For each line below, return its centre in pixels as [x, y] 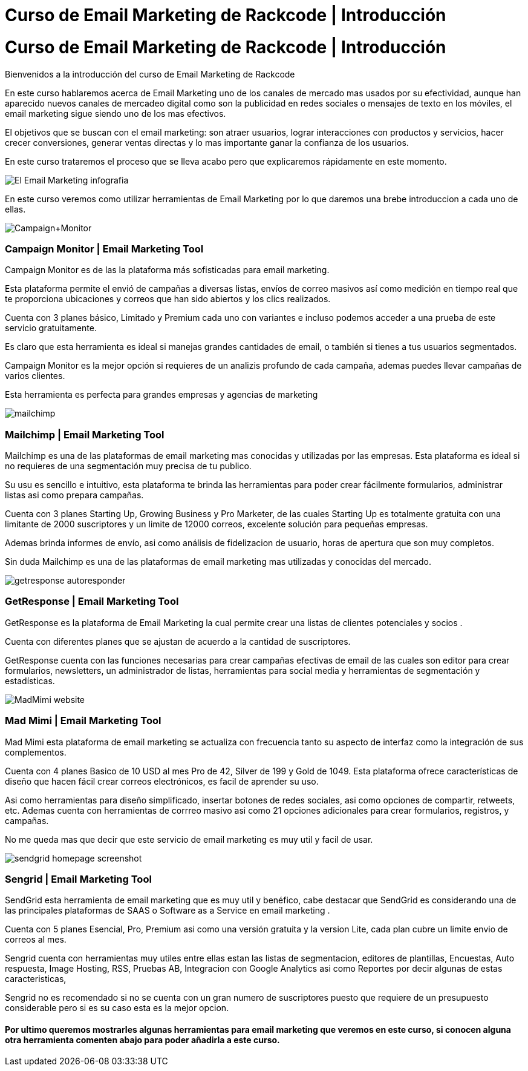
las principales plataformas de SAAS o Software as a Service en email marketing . [168, 911]
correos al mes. [36, 940]
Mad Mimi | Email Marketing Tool [83, 721]
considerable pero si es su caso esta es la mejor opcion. [117, 1008]
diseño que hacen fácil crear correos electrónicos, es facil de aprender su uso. [162, 781]
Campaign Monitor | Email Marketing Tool [104, 249]
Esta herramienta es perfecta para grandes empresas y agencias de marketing [161, 395]
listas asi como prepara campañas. [74, 495]
